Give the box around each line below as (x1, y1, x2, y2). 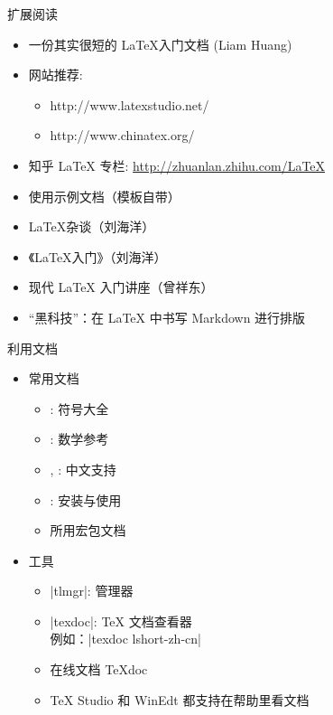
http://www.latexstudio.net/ (50, 95, 209, 114)
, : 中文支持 (50, 459, 116, 478)
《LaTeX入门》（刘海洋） (28, 247, 167, 266)
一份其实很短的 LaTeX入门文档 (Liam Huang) (28, 34, 292, 53)
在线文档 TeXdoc (50, 660, 148, 679)
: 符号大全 (50, 399, 109, 418)
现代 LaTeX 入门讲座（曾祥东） (28, 278, 214, 296)
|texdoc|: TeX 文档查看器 (50, 611, 192, 630)
